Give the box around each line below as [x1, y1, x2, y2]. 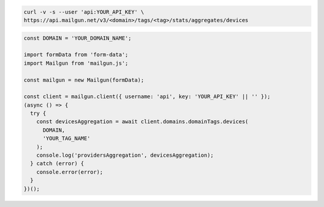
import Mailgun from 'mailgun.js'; [23, 60, 128, 66]
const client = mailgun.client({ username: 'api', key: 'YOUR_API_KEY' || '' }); [23, 93, 271, 100]
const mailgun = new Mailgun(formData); [23, 77, 144, 83]
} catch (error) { [30, 160, 84, 167]
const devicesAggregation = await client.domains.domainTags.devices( [36, 118, 249, 125]
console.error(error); [36, 168, 103, 175]
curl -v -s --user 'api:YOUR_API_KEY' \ [23, 8, 144, 15]
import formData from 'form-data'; [23, 51, 128, 58]
